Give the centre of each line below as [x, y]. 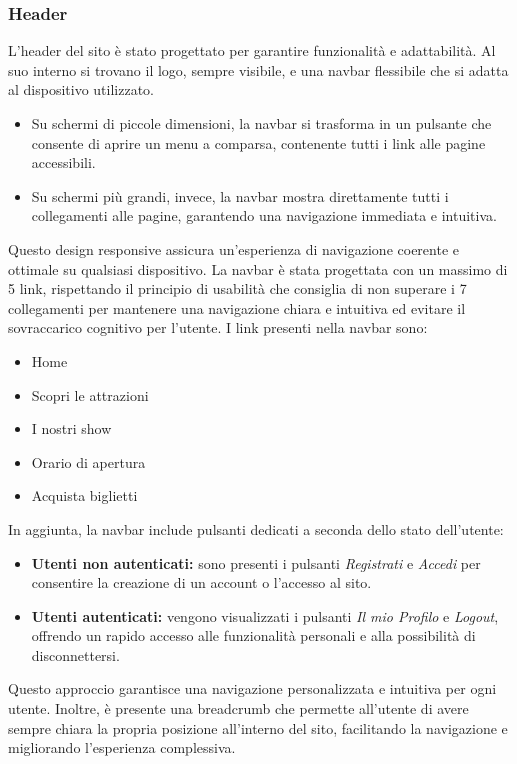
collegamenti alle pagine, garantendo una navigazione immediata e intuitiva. [264, 215]
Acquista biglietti [84, 495]
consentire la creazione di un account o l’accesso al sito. [201, 582]
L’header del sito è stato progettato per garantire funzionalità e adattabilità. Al [252, 50]
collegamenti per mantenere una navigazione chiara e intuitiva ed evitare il [237, 307]
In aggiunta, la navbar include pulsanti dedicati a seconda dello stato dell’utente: [256, 528]
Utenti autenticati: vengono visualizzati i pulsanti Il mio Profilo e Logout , [265, 615]
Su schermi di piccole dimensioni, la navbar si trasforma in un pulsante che [261, 123]
